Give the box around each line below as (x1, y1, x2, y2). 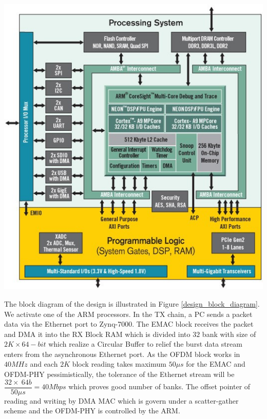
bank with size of (202, 328, 256, 339)
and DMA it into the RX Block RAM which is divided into (4, 328, 190, 339)
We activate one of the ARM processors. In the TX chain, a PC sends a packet (4, 308, 253, 319)
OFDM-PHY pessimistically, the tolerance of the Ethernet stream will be (4, 369, 235, 380)
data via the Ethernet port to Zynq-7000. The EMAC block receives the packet (4, 318, 254, 329)
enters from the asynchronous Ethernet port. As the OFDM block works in (4, 348, 240, 359)
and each (30, 358, 58, 369)
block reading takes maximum (72, 358, 166, 369)
